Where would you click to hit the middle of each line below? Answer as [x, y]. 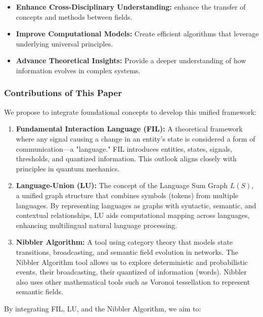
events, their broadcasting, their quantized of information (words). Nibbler [131, 272]
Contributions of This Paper [63, 93]
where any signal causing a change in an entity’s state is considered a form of [136, 138]
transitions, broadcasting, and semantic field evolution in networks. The [127, 252]
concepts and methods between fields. [74, 16]
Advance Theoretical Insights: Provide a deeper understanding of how [131, 60]
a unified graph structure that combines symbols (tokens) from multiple [127, 195]
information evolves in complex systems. [78, 70]
